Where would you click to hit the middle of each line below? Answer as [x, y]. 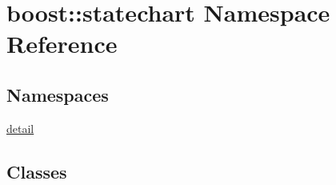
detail [20, 128]
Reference [62, 44]
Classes [37, 171]
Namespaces [58, 94]
